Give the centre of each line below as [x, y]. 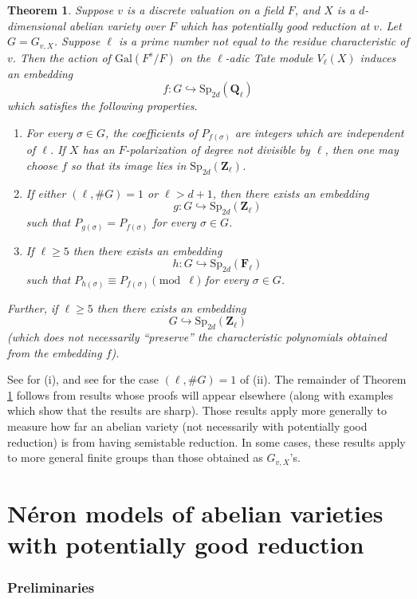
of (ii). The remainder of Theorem [323, 379]
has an [98, 150]
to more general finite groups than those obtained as [135, 457]
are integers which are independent [319, 132]
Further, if [33, 307]
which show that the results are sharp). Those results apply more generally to [197, 410]
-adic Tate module [269, 57]
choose [42, 165]
